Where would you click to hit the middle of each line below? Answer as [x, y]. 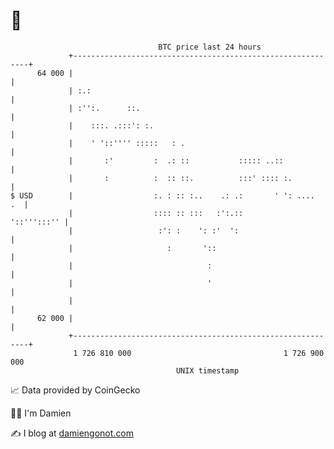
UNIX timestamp [207, 370]
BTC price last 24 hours [210, 47]
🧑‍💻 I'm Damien [41, 413]
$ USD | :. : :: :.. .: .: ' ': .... [162, 195]
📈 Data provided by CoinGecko [75, 390]
